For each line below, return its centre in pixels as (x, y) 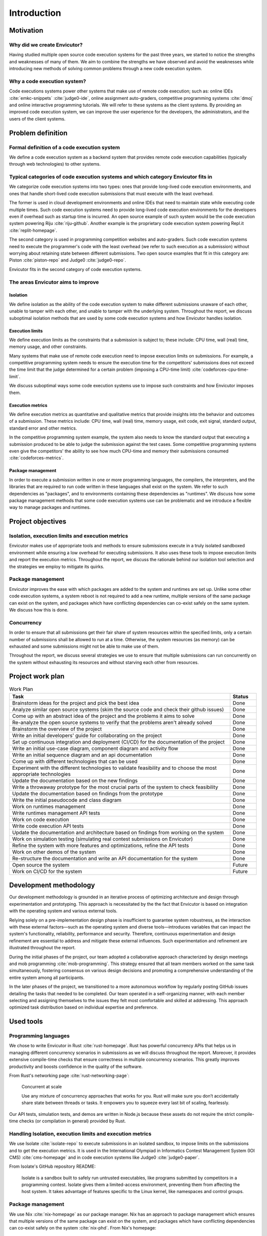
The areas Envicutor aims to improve (54, 282)
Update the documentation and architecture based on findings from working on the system (118, 832)
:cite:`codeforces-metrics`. (36, 458)
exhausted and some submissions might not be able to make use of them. (84, 646)
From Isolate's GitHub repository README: (52, 1166)
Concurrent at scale (42, 1087)
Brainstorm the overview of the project (57, 729)
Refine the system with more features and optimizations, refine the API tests (101, 845)
